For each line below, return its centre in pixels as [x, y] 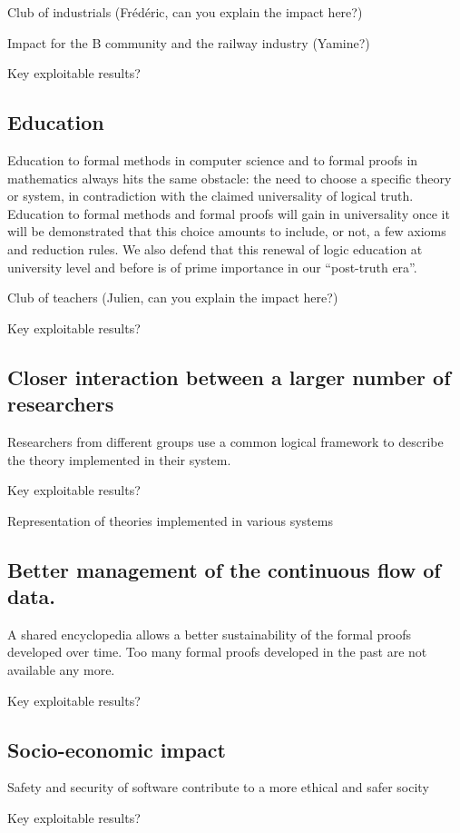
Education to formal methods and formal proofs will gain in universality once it [229, 213]
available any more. [61, 670]
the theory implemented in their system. [119, 459]
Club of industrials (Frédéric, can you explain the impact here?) [185, 12]
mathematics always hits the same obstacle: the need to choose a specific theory [230, 178]
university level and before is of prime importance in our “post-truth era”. [212, 267]
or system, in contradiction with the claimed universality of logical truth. [210, 196]
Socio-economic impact [117, 749]
